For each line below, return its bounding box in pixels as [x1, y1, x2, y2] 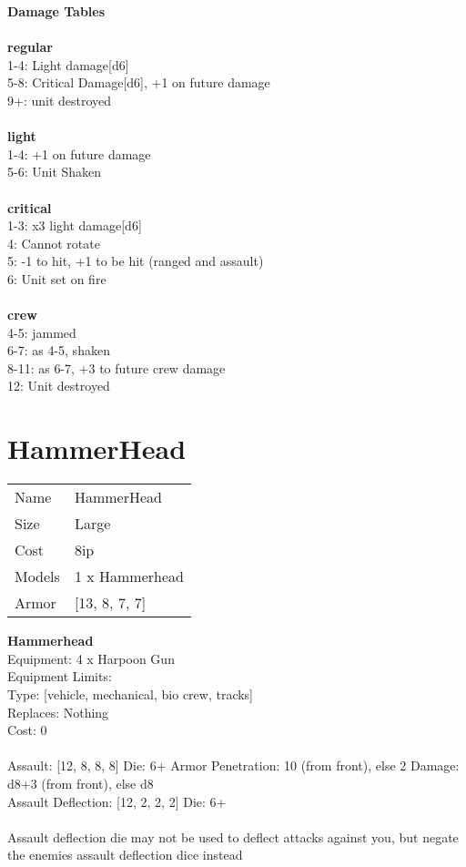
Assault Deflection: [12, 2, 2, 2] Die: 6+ [7, 791, 227, 811]
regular [7, 37, 53, 56]
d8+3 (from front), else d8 [7, 773, 154, 792]
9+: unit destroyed [7, 90, 112, 109]
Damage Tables [7, 2, 106, 20]
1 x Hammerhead [74, 566, 184, 587]
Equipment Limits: [7, 667, 112, 686]
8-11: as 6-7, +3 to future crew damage [7, 358, 226, 377]
